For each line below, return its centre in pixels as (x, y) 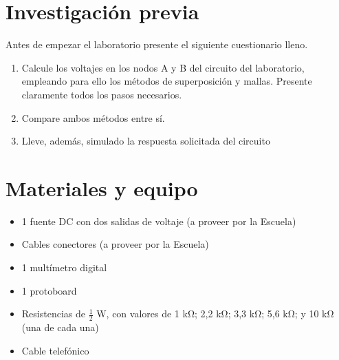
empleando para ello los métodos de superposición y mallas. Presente (167, 81)
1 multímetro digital (64, 267)
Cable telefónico (55, 350)
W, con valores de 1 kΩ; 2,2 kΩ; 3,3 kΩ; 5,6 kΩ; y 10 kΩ (215, 314)
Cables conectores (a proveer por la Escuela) (115, 244)
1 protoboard (49, 290)
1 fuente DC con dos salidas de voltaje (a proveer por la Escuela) (159, 221)
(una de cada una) (60, 327)
